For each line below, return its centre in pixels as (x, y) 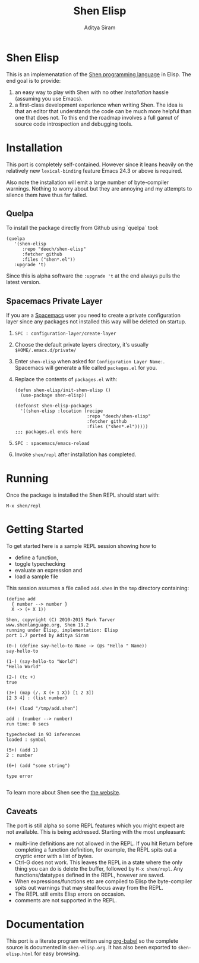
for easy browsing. (57, 953)
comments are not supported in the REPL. (66, 900)
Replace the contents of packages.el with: (66, 379)
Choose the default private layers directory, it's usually (82, 345)
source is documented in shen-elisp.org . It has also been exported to (91, 947)
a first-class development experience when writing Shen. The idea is (99, 105)
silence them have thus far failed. (47, 195)
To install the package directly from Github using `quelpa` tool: (83, 228)
